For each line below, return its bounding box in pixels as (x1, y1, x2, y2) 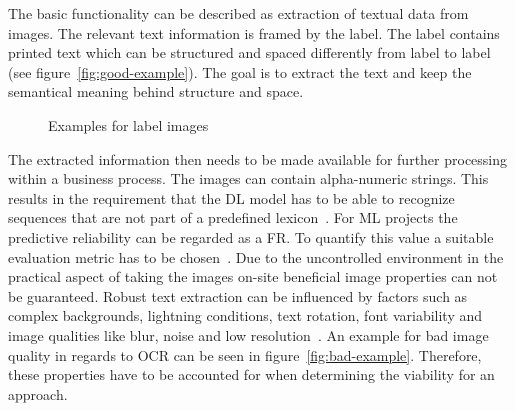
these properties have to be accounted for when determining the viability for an (8, 364, 495, 385)
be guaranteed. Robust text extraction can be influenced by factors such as (8, 285, 468, 306)
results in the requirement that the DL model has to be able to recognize (8, 187, 455, 208)
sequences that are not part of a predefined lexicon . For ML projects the (8, 207, 458, 228)
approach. (8, 383, 68, 404)
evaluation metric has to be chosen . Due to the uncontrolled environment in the (8, 246, 504, 267)
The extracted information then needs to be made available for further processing (8, 148, 508, 169)
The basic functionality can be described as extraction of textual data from (8, 3, 469, 23)
